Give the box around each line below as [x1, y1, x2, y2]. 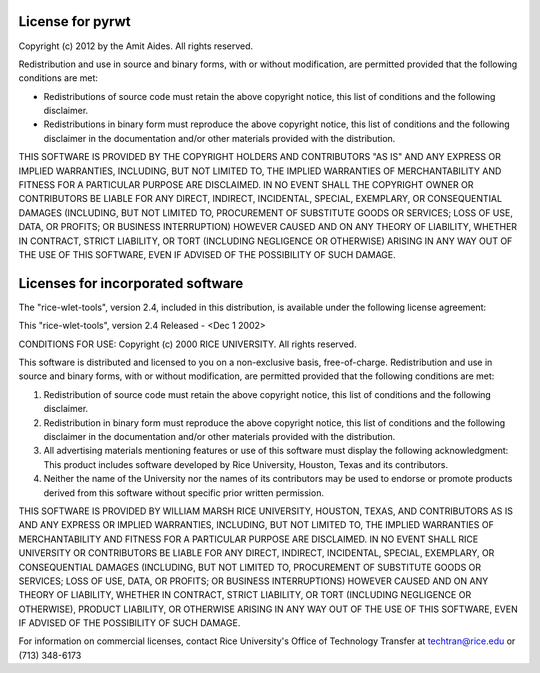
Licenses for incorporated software [18, 275, 244, 292]
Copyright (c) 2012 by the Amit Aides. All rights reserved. [18, 40, 254, 52]
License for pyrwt [18, 13, 131, 30]
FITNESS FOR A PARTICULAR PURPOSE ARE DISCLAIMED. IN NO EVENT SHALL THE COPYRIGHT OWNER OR [18, 179, 474, 191]
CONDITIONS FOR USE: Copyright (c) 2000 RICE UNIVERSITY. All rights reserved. [18, 338, 357, 350]
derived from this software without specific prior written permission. [43, 486, 325, 499]
